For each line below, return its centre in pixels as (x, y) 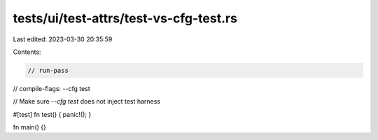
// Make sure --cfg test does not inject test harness (87, 101)
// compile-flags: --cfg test (51, 88)
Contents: (27, 52)
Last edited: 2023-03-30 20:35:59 (63, 39)
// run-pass (48, 70)
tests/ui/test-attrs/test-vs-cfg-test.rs (125, 18)
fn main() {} (30, 127)
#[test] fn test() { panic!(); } (52, 114)
